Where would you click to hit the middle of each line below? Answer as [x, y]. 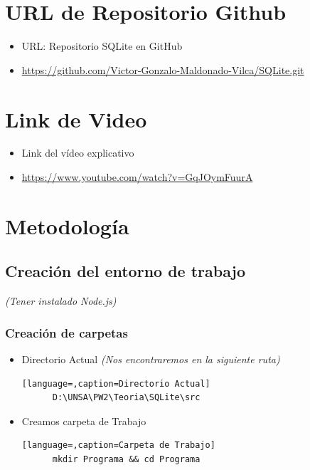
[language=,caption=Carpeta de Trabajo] [118, 445]
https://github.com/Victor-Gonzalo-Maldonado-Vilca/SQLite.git [163, 69]
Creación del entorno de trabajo [125, 271]
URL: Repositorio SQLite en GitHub [102, 46]
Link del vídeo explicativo [78, 153]
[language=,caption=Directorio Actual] [116, 383]
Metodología [67, 225]
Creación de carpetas [66, 332]
